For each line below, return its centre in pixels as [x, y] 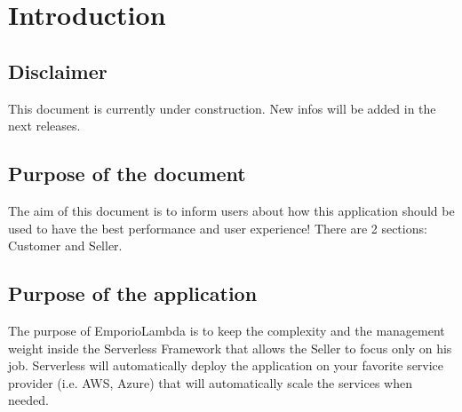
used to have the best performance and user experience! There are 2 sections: [218, 228]
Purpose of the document [127, 174]
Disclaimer [58, 71]
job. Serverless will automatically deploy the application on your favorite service [226, 365]
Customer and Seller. [65, 246]
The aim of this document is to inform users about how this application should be [231, 210]
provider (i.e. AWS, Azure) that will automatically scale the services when [210, 382]
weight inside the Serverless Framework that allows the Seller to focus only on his [230, 348]
